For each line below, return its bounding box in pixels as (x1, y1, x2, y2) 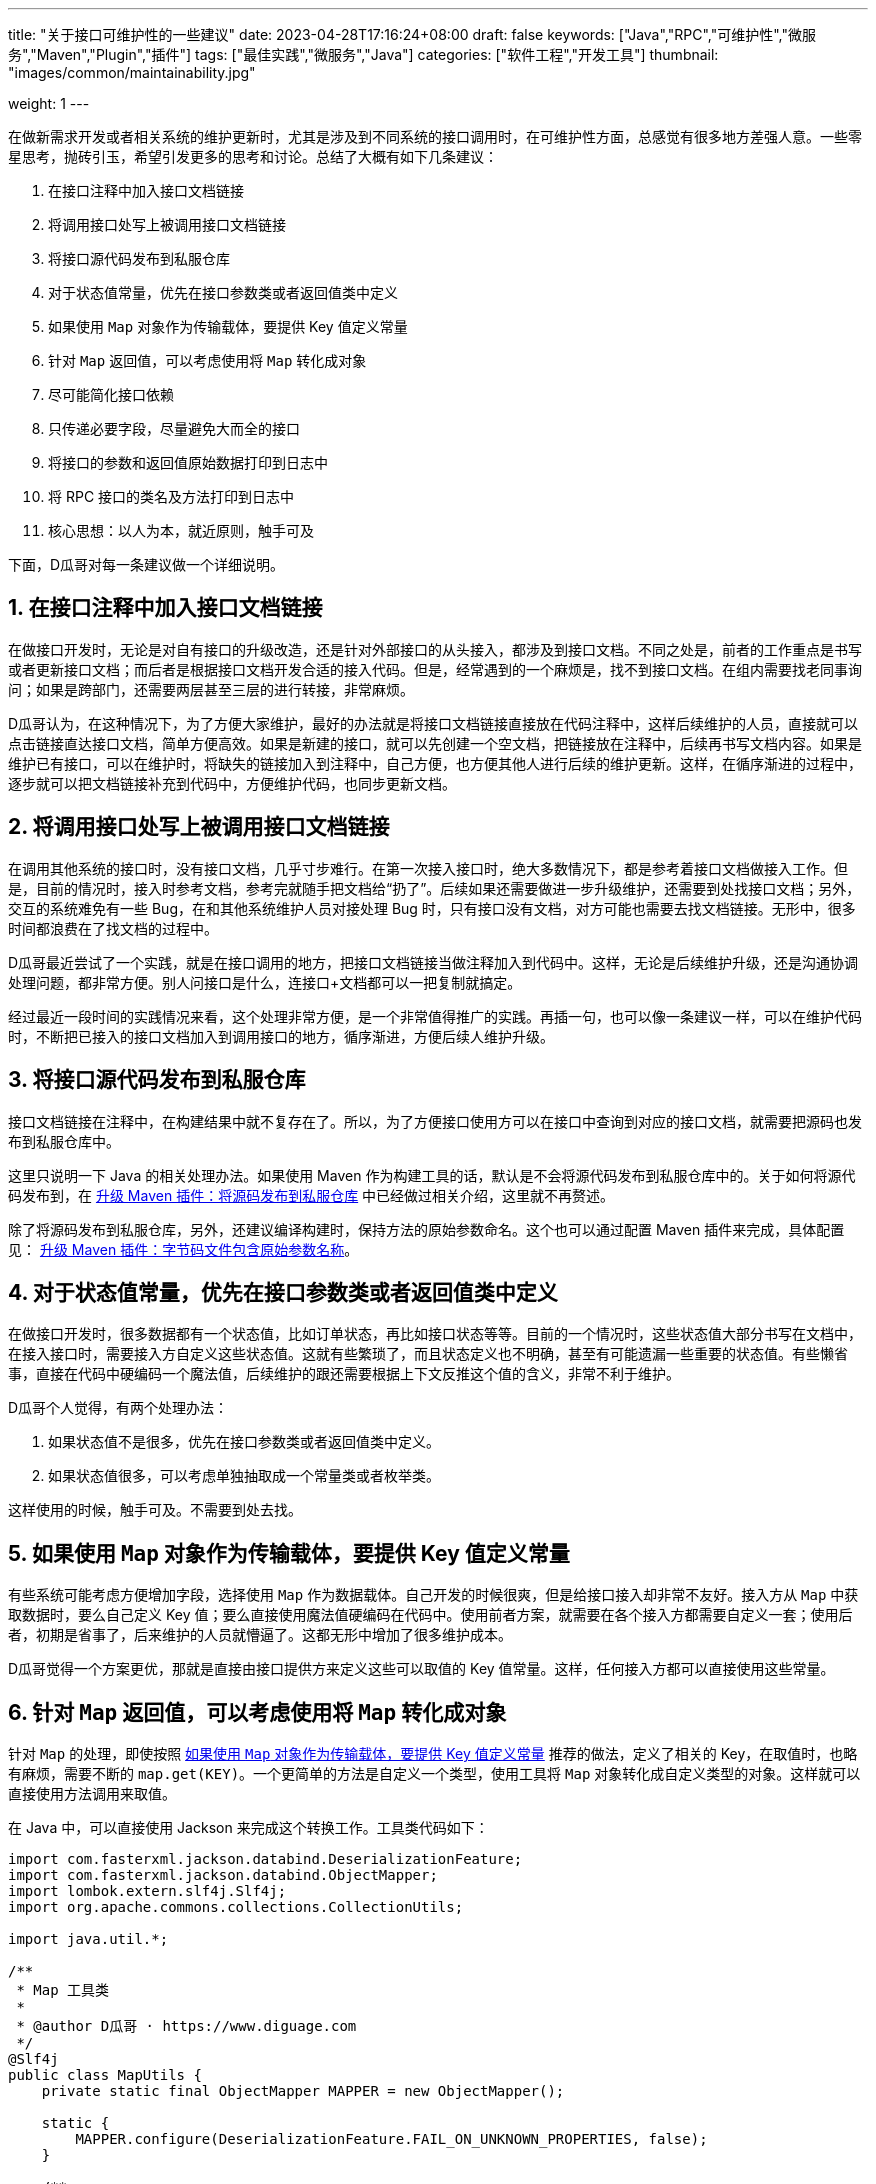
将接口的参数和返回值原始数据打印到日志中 (48, 454, 328, 471)
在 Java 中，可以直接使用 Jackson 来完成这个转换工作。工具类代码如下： (8, 1819, 489, 1837)
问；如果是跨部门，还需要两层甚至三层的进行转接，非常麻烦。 (8, 680, 414, 698)
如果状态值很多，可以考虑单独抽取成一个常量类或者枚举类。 (48, 1467, 440, 1485)
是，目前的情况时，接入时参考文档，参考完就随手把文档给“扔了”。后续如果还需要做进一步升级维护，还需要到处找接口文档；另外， (8, 879, 861, 897)
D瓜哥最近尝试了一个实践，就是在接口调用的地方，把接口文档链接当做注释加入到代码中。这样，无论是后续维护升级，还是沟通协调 (8, 953, 859, 971)
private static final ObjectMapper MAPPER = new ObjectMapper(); (41, 2083, 565, 2100)
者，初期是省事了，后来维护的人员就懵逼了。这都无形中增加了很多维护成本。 (8, 1626, 512, 1644)
